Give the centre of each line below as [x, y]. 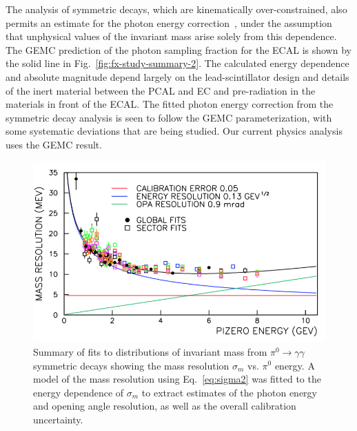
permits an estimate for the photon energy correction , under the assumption [169, 22]
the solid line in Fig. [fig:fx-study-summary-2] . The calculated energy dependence [177, 63]
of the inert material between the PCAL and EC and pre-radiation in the [161, 90]
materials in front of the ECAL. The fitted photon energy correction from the [170, 104]
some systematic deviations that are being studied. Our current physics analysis [174, 131]
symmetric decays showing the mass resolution [131, 365]
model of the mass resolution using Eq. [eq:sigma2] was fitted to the [177, 379]
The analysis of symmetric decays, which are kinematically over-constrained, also [176, 9]
